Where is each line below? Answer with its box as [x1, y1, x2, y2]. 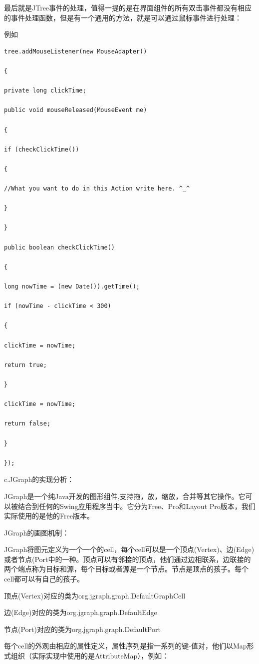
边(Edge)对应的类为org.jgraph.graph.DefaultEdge [4, 607, 157, 617]
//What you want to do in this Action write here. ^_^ [4, 185, 190, 192]
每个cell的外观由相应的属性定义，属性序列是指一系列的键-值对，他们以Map [4, 640, 247, 651]
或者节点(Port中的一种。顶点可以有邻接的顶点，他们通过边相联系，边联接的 [4, 553, 251, 564]
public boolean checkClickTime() [4, 243, 115, 251]
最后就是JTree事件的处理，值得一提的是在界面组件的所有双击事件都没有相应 [4, 2, 252, 12]
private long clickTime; [4, 87, 86, 94]
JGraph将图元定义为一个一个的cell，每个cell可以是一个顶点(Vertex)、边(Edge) [4, 544, 255, 554]
